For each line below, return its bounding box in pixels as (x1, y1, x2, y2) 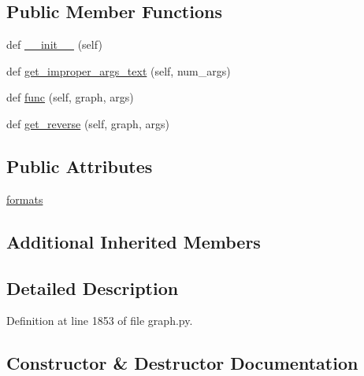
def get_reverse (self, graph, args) (6, 115, 169, 131)
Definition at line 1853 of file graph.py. (6, 312, 193, 329)
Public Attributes (6, 153, 153, 178)
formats (6, 190, 43, 207)
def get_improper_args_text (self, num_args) (6, 62, 231, 79)
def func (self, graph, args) (6, 89, 134, 105)
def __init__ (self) (6, 36, 102, 53)
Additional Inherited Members (6, 229, 261, 253)
